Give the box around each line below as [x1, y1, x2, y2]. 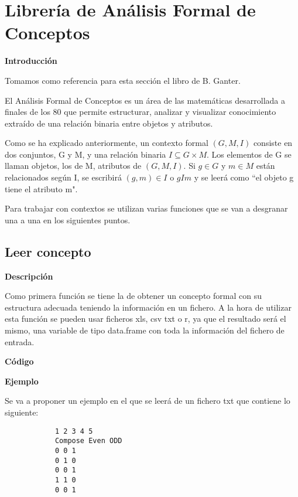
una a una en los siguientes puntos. [5, 213, 131, 226]
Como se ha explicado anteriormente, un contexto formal [5, 137, 208, 149]
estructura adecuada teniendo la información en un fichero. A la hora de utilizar [5, 301, 292, 313]
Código [5, 355, 34, 367]
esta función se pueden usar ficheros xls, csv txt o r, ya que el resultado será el [5, 312, 286, 325]
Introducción [5, 55, 57, 67]
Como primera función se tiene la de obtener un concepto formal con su [5, 290, 262, 302]
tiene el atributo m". [5, 182, 78, 195]
